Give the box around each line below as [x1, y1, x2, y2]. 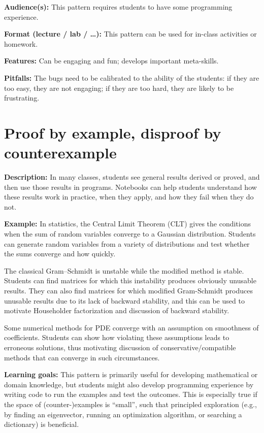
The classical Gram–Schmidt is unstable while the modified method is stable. [4, 265, 244, 276]
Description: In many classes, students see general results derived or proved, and [4, 172, 260, 182]
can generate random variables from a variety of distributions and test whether [4, 238, 250, 249]
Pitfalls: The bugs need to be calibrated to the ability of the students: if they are [4, 72, 259, 83]
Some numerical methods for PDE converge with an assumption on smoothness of [4, 322, 259, 332]
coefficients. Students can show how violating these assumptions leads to [4, 332, 229, 343]
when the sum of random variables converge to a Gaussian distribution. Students [4, 228, 256, 239]
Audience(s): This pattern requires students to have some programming [4, 2, 233, 12]
